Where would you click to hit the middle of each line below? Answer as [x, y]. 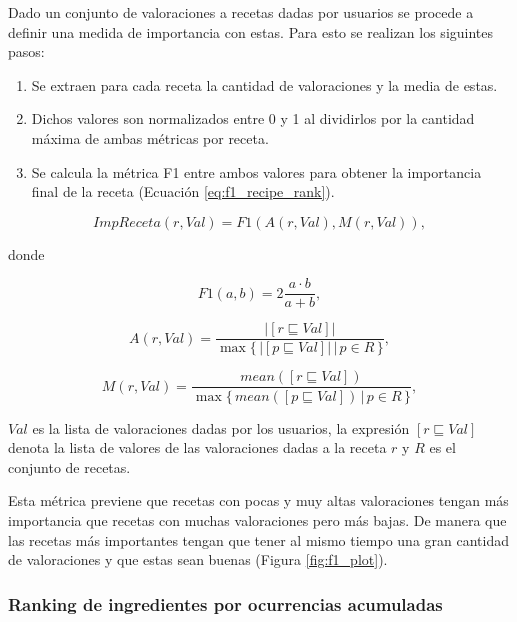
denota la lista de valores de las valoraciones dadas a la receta [197, 447]
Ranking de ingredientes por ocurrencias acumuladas [225, 603]
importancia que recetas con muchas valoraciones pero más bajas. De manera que [257, 519]
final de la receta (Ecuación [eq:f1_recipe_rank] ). [183, 191]
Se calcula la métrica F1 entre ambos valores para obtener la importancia [256, 171]
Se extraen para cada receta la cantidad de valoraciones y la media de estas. [264, 84]
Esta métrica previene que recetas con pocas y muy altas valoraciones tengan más [258, 500]
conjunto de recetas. [69, 466]
